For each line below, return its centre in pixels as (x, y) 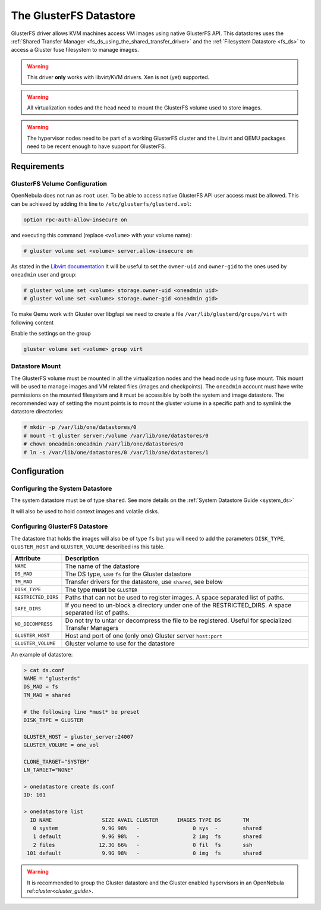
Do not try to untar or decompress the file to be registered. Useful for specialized (178, 620)
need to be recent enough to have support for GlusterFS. (97, 146)
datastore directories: (37, 412)
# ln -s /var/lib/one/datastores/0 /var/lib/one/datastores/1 (116, 452)
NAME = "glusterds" (52, 678)
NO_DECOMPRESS (34, 624)
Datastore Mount (36, 366)
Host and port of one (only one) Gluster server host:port (144, 635)
